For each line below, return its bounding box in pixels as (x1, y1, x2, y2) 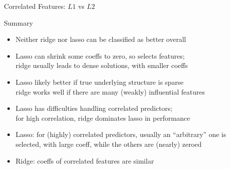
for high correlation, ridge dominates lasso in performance (15, 112, 190, 123)
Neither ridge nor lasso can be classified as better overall (15, 34, 186, 44)
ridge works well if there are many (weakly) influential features (15, 86, 205, 97)
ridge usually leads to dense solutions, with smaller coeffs (15, 60, 188, 70)
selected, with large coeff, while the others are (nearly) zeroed (15, 138, 202, 149)
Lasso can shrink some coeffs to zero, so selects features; (15, 50, 185, 61)
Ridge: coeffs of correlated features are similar (15, 155, 154, 166)
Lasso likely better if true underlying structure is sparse (15, 76, 184, 87)
